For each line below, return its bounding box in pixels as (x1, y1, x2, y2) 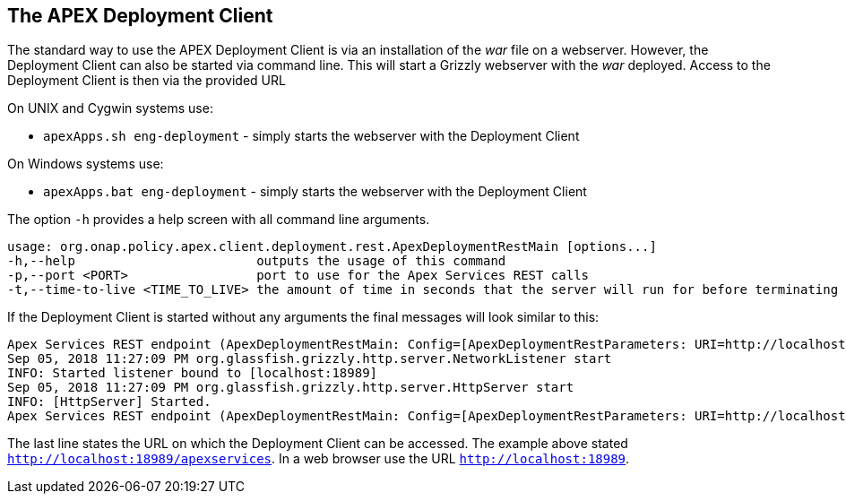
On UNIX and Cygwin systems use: (7, 100, 213, 117)
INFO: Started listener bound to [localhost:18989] (7, 366, 378, 381)
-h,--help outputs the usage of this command (7, 254, 506, 269)
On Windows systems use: (7, 156, 164, 172)
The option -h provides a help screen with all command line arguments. (7, 212, 430, 228)
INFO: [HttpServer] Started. (7, 394, 211, 410)
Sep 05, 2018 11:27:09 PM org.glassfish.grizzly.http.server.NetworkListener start (7, 351, 612, 367)
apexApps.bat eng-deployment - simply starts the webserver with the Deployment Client (43, 184, 587, 200)
